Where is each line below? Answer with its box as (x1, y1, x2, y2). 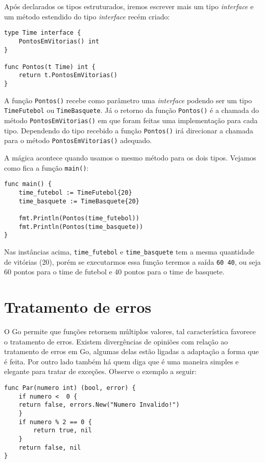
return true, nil (33, 427, 92, 434)
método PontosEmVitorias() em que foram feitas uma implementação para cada (4, 115, 258, 126)
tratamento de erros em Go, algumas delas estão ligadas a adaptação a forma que (4, 346, 259, 357)
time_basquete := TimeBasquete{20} (18, 197, 139, 205)
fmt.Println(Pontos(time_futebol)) (18, 214, 139, 222)
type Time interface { (4, 29, 81, 37)
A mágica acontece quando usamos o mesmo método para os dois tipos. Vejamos (4, 152, 256, 163)
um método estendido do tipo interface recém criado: (4, 11, 170, 21)
